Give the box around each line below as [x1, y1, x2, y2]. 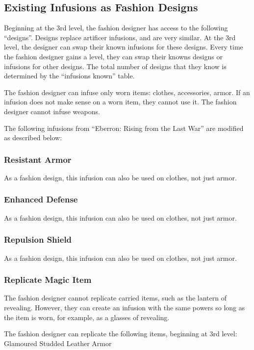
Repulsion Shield [4, 233, 72, 246]
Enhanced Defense [4, 193, 78, 205]
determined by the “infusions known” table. [4, 71, 135, 81]
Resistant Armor [4, 153, 72, 165]
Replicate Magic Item [4, 274, 92, 286]
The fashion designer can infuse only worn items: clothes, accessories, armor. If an [4, 87, 250, 97]
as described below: [4, 132, 62, 143]
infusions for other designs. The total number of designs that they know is [4, 61, 227, 71]
